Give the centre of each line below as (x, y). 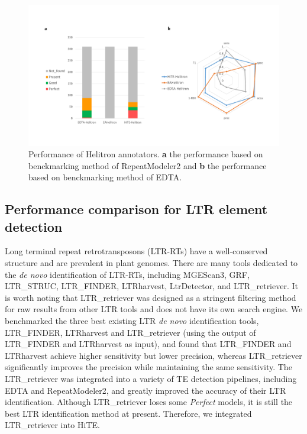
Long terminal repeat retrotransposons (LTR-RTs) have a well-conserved (136, 251)
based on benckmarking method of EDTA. (105, 177)
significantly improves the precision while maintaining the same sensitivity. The (148, 367)
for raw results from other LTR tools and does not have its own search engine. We (154, 309)
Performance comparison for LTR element (136, 209)
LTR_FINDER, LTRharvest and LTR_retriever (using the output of (130, 332)
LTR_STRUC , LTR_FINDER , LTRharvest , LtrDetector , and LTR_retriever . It (151, 286)
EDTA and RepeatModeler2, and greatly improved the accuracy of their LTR (146, 390)
